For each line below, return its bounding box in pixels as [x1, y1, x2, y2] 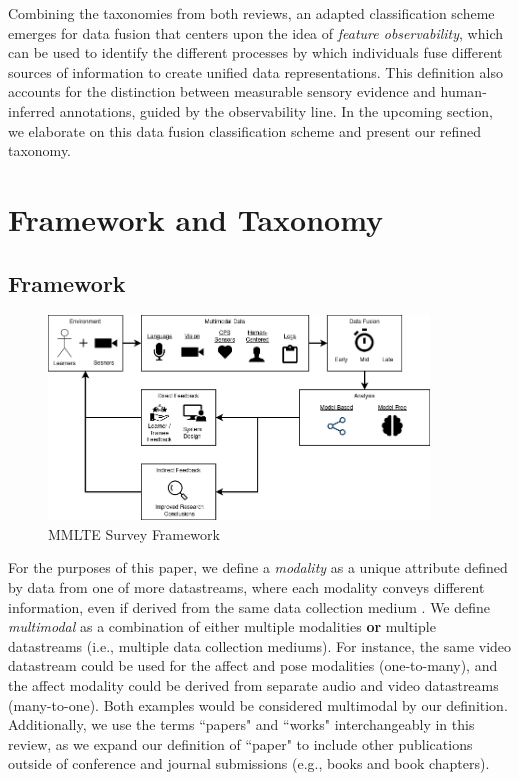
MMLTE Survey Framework [48, 523, 220, 544]
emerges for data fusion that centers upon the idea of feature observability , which [8, 22, 504, 43]
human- [440, 81, 487, 102]
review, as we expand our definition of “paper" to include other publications [8, 733, 473, 754]
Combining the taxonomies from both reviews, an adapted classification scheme [8, 3, 495, 23]
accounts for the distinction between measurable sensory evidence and [8, 81, 436, 102]
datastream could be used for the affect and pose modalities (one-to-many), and [8, 655, 498, 676]
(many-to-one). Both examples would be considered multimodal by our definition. [8, 694, 508, 715]
